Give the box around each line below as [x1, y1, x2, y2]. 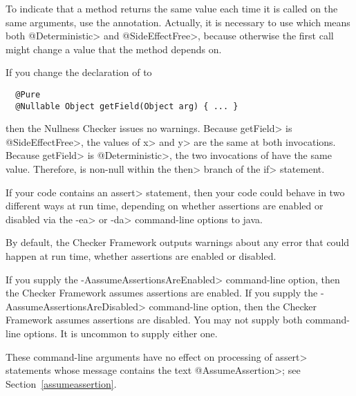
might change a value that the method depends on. [6, 41, 222, 56]
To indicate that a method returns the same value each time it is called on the [6, 1, 338, 15]
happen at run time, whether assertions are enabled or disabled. [6, 249, 277, 263]
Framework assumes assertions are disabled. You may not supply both [6, 312, 303, 327]
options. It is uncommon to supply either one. [24, 326, 218, 340]
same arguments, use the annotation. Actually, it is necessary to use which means [6, 15, 350, 29]
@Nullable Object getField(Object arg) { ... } [15, 101, 238, 111]
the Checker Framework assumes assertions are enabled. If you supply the [6, 285, 318, 300]
